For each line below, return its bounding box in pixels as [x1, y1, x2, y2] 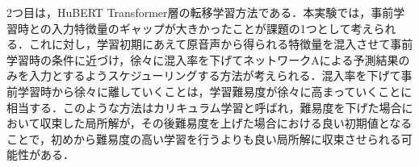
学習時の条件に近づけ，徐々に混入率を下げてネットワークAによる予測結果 [6, 51, 399, 68]
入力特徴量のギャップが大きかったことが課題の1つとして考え [51, 19, 374, 36]
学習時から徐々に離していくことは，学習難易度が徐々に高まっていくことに [17, 82, 413, 99]
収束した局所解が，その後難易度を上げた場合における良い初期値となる [40, 115, 413, 132]
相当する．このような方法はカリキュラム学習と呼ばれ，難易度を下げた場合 [6, 98, 402, 115]
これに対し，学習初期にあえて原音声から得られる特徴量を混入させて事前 [28, 35, 413, 52]
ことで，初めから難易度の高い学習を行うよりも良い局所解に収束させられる [6, 130, 401, 147]
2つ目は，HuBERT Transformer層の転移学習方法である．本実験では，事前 [6, 4, 394, 20]
